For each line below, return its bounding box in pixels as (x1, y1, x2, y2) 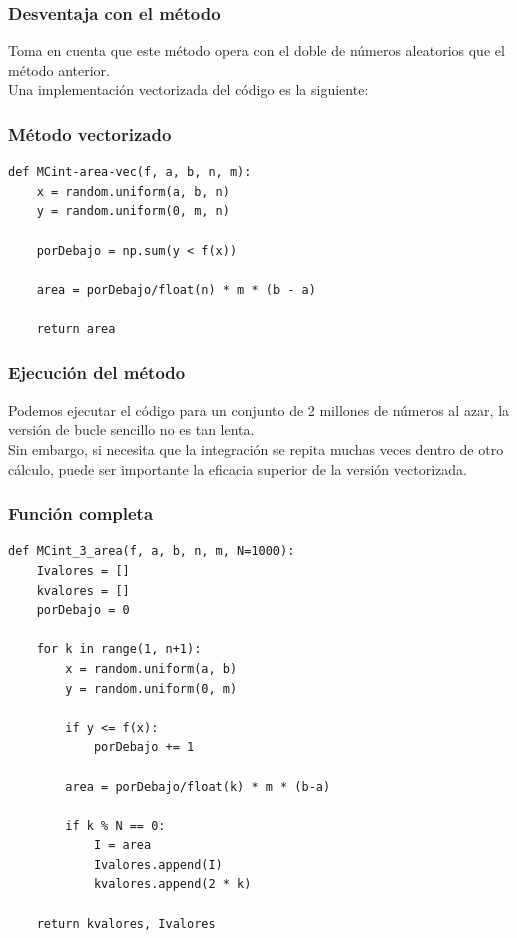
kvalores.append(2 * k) (93, 877, 252, 892)
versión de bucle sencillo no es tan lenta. (8, 419, 255, 440)
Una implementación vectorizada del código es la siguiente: (8, 79, 369, 100)
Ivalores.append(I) (93, 857, 223, 872)
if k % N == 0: (65, 818, 166, 833)
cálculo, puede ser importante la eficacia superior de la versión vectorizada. (8, 458, 467, 479)
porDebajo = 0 (36, 603, 130, 618)
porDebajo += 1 (93, 740, 195, 755)
